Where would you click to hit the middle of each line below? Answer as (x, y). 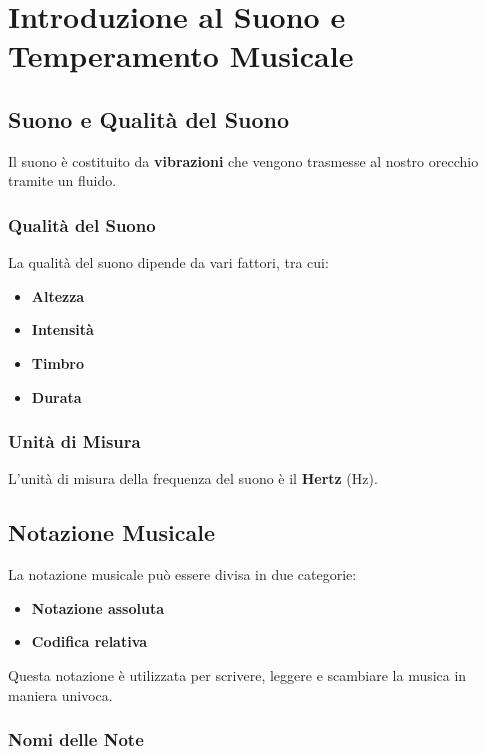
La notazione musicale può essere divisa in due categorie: (182, 574)
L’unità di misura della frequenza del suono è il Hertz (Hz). (193, 478)
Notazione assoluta (97, 607)
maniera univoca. (60, 694)
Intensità (62, 329)
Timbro (58, 362)
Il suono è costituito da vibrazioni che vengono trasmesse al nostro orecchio (243, 160)
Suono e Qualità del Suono (149, 118)
